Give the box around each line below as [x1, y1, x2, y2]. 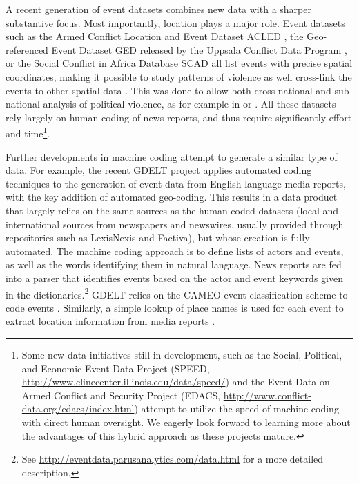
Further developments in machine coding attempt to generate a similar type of [6, 149, 338, 163]
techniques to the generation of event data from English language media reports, [6, 176, 346, 190]
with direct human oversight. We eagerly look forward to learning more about [21, 414, 351, 429]
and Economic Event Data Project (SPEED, [21, 361, 210, 375]
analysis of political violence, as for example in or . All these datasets [43, 97, 336, 111]
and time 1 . [6, 124, 50, 140]
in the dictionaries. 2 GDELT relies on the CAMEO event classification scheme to [6, 285, 348, 301]
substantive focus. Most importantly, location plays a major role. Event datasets [6, 15, 345, 30]
